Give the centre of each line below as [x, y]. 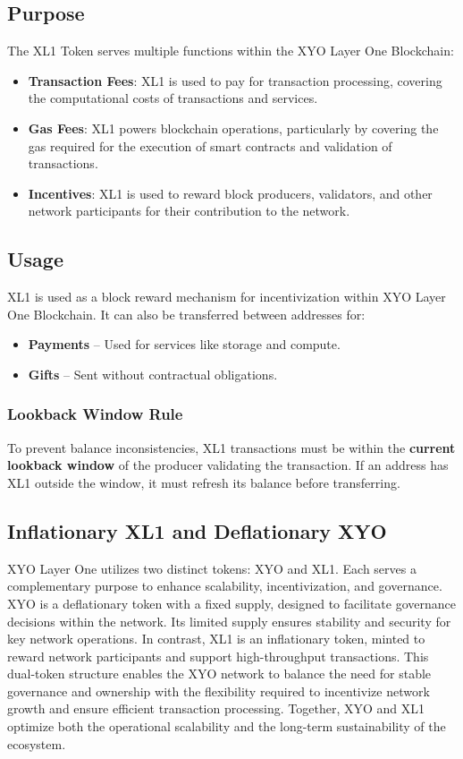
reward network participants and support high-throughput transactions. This [218, 656]
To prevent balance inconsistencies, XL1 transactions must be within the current [231, 447]
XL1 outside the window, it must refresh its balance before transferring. [204, 482]
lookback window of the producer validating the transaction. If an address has [228, 465]
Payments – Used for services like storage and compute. [184, 344]
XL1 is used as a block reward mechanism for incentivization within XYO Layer [227, 297]
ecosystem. [37, 743]
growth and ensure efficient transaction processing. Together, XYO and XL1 [216, 708]
